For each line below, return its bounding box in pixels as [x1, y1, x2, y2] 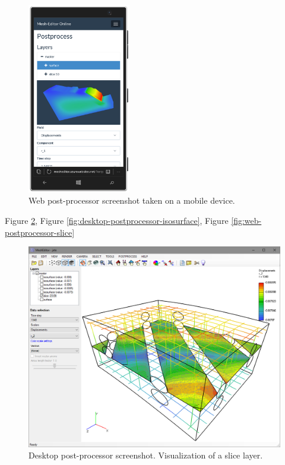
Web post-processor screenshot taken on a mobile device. [28, 194, 235, 207]
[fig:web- [231, 214, 262, 226]
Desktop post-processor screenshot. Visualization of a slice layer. [28, 449, 263, 461]
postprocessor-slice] [5, 226, 75, 238]
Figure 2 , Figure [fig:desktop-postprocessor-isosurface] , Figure [5, 214, 229, 226]
